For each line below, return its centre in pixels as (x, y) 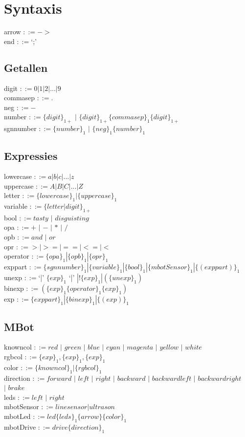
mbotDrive (20, 426)
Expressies (31, 156)
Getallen (26, 67)
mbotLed (17, 416)
